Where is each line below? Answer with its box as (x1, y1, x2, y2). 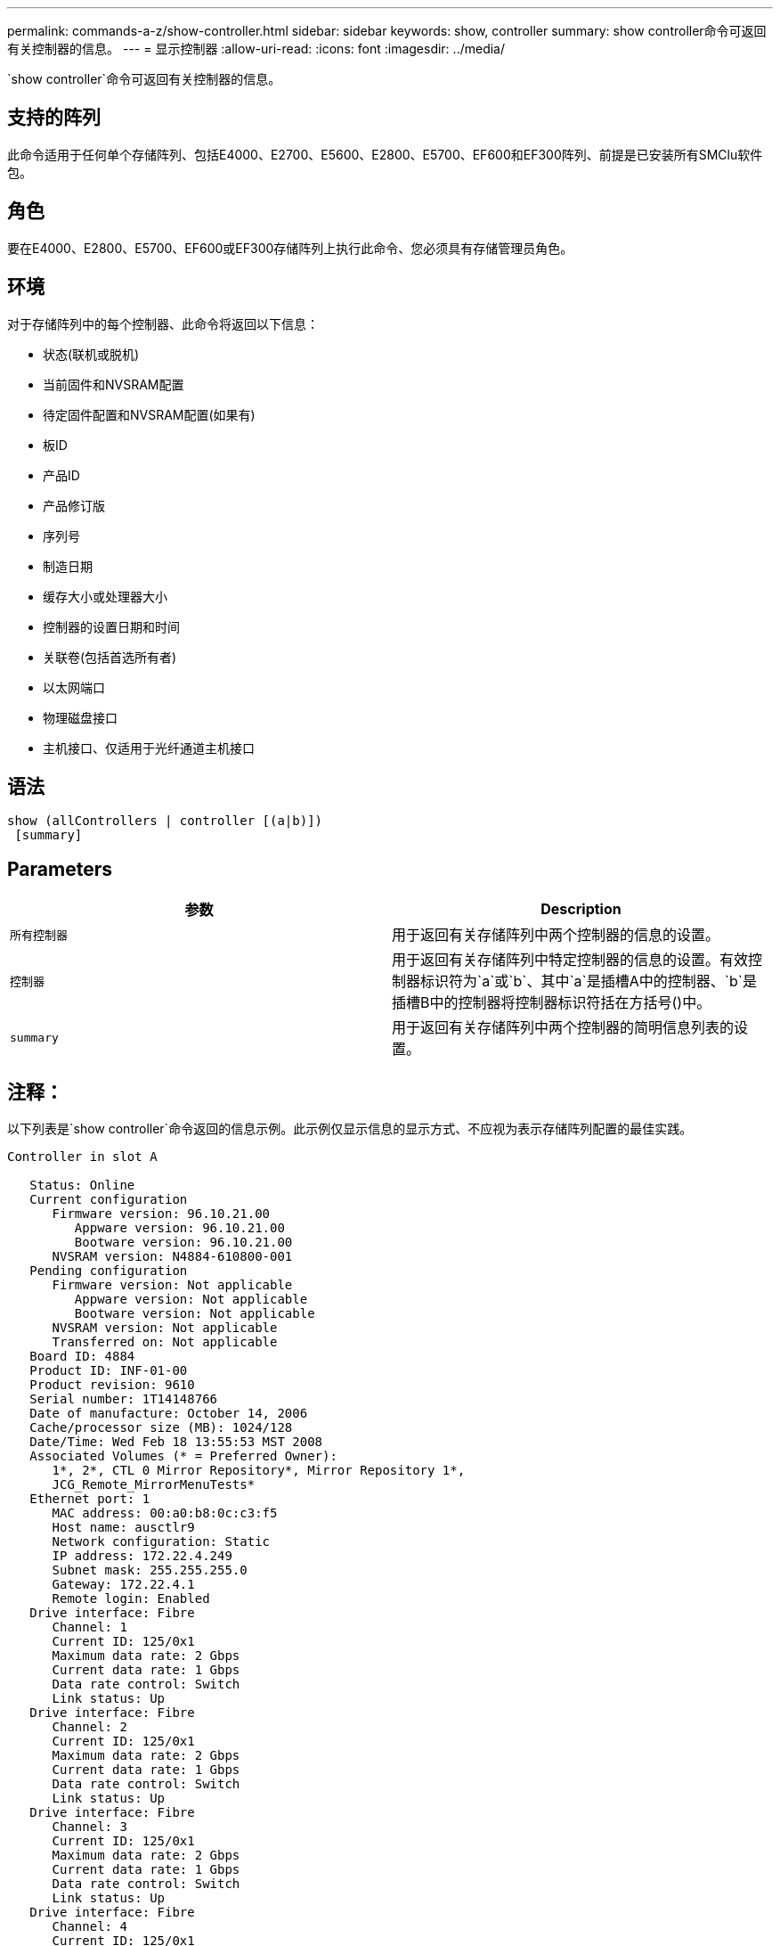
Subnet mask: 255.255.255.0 (52, 1563, 248, 1578)
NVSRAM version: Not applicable (52, 1320, 278, 1336)
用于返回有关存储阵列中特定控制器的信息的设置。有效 (392, 951, 749, 969)
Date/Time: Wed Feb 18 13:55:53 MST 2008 (29, 1435, 323, 1450)
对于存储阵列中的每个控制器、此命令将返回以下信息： (7, 315, 319, 331)
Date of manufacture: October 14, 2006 (29, 1406, 308, 1421)
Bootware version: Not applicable (74, 1306, 315, 1321)
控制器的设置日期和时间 (43, 618, 180, 634)
